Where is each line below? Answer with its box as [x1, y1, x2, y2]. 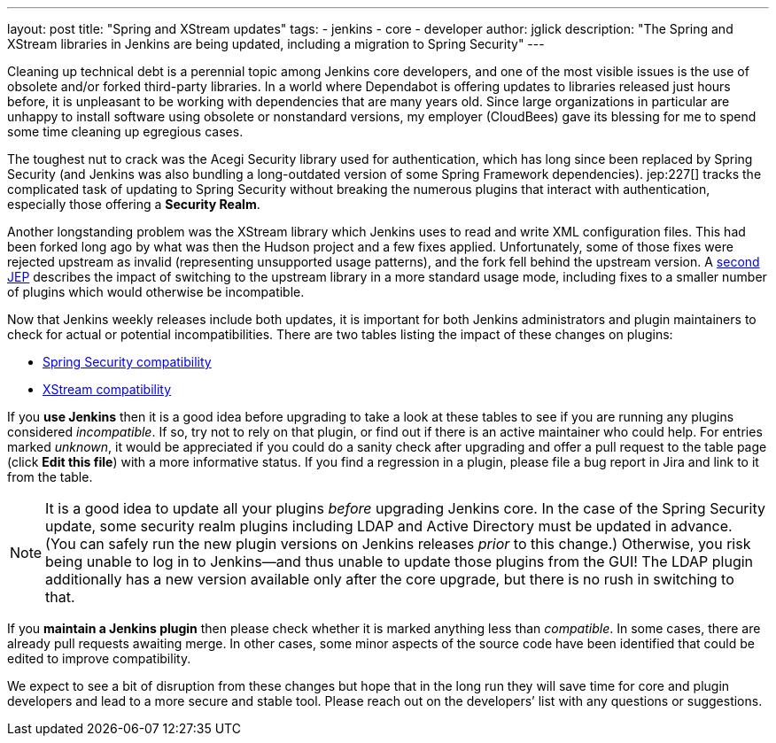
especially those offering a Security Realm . [7, 197, 260, 212]
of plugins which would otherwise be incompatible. [7, 284, 305, 299]
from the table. [7, 469, 93, 484]
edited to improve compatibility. [7, 651, 191, 666]
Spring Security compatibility [43, 354, 212, 369]
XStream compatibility [43, 382, 172, 397]
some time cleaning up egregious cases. [7, 124, 244, 139]
